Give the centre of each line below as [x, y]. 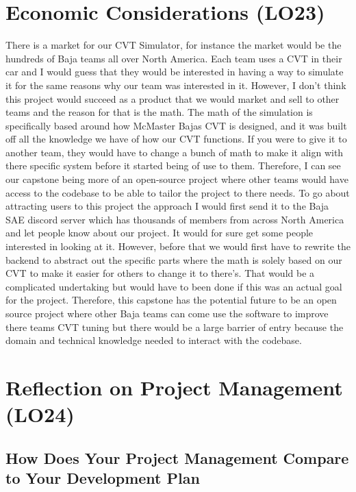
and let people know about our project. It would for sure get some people [160, 233]
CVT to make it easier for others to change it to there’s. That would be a [160, 273]
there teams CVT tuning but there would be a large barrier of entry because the [175, 327]
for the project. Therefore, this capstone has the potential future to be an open [171, 300]
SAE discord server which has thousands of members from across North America [175, 219]
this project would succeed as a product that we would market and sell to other [173, 98]
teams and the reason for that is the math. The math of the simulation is [159, 112]
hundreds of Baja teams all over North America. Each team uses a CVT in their [174, 58]
